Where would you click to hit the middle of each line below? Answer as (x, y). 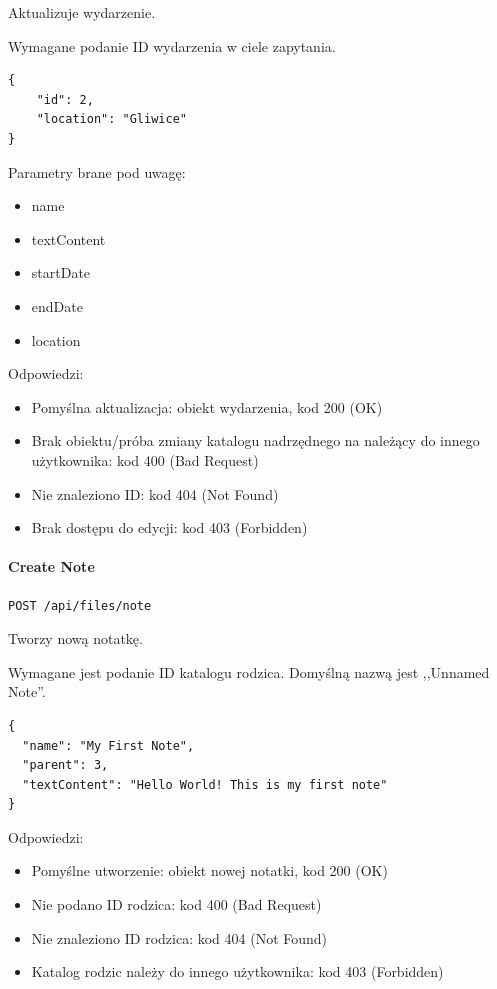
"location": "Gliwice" (111, 119)
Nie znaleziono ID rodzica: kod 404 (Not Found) (179, 937)
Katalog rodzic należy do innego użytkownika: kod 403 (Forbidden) (237, 971)
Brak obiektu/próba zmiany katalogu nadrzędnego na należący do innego (255, 440)
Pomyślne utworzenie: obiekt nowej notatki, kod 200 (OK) (209, 870)
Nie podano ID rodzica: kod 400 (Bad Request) (176, 904)
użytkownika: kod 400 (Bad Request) (145, 459)
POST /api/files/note (80, 606)
